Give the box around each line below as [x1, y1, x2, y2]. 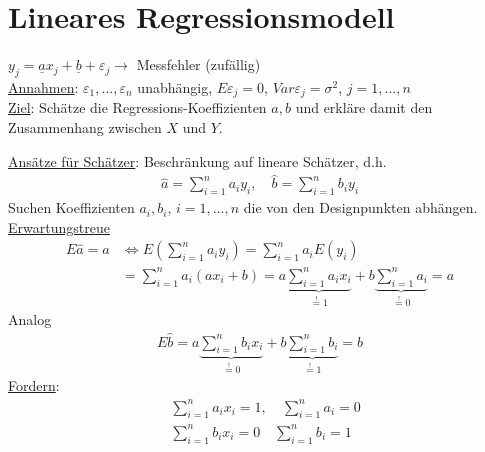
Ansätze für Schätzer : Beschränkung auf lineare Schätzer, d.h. [8, 150, 387, 171]
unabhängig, [137, 76, 213, 97]
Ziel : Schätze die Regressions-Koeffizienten [8, 97, 267, 118]
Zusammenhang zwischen [8, 116, 162, 137]
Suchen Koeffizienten [8, 197, 135, 218]
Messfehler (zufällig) [136, 54, 261, 75]
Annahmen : [8, 76, 79, 97]
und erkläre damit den [295, 97, 433, 118]
